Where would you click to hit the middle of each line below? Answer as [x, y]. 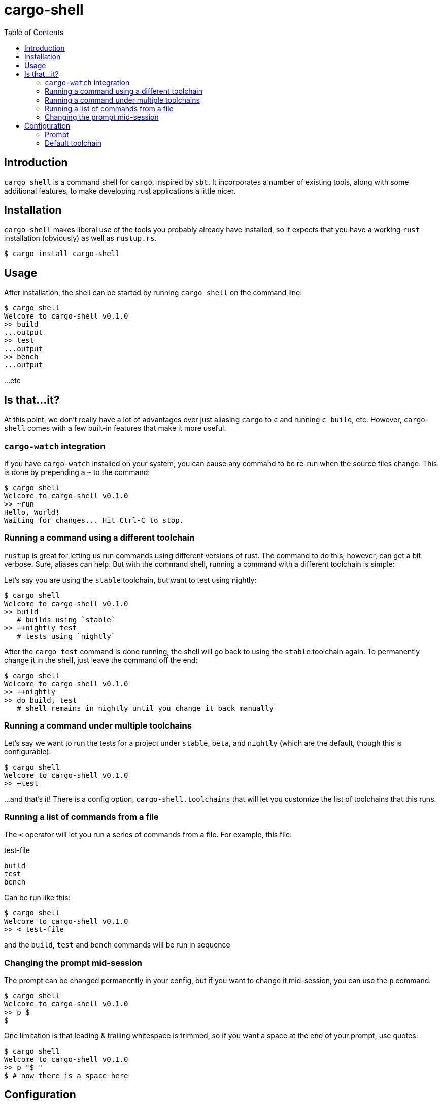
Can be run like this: [37, 898]
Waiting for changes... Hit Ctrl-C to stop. [94, 520]
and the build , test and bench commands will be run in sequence [117, 945]
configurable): [28, 752]
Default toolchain [73, 143]
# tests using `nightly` [66, 636]
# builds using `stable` [66, 620]
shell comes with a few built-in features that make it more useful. [115, 428]
